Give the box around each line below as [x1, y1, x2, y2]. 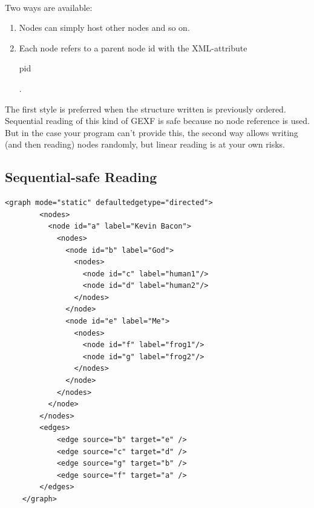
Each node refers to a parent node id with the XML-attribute [19, 41, 247, 54]
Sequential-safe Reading [5, 168, 157, 186]
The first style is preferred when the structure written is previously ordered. [5, 102, 286, 115]
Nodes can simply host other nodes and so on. [19, 21, 190, 34]
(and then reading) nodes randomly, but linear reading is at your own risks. [5, 138, 285, 151]
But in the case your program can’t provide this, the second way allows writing [5, 126, 298, 138]
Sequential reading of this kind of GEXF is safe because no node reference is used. [5, 114, 310, 127]
